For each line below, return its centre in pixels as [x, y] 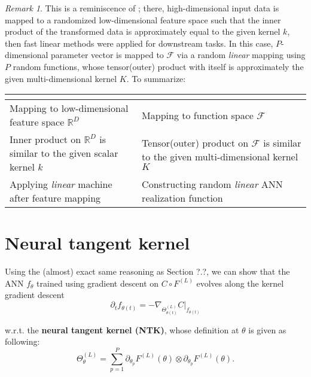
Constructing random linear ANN [212, 184]
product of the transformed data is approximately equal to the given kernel [143, 31]
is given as [267, 329]
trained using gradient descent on [98, 283]
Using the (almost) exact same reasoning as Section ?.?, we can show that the [147, 271]
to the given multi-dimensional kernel [220, 157]
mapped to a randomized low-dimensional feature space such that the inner [143, 19]
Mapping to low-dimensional [69, 108]
